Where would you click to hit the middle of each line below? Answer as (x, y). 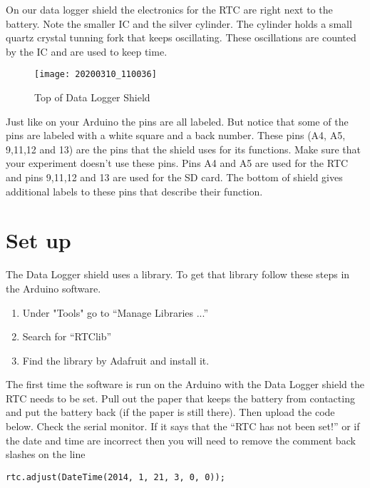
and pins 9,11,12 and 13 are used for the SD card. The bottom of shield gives (174, 177)
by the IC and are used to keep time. (87, 51)
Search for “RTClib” (67, 336)
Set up (38, 240)
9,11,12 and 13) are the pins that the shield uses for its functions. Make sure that (184, 149)
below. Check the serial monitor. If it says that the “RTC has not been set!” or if (183, 426)
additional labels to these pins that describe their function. (134, 191)
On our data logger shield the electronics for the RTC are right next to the (169, 9)
